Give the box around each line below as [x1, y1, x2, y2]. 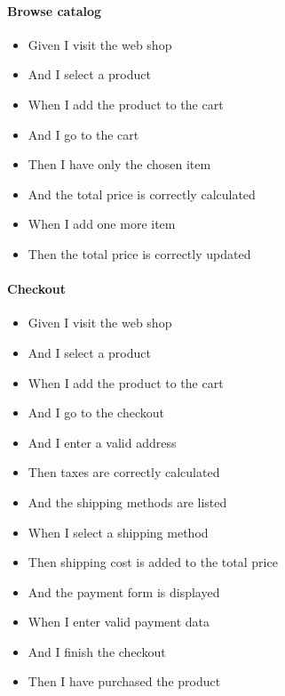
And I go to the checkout [28, 403, 164, 422]
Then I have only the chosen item [28, 155, 211, 174]
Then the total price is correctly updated [28, 244, 251, 263]
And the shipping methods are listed [28, 492, 227, 511]
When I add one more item [28, 214, 176, 233]
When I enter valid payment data [28, 612, 210, 631]
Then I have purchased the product [28, 672, 221, 691]
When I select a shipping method [28, 522, 209, 541]
